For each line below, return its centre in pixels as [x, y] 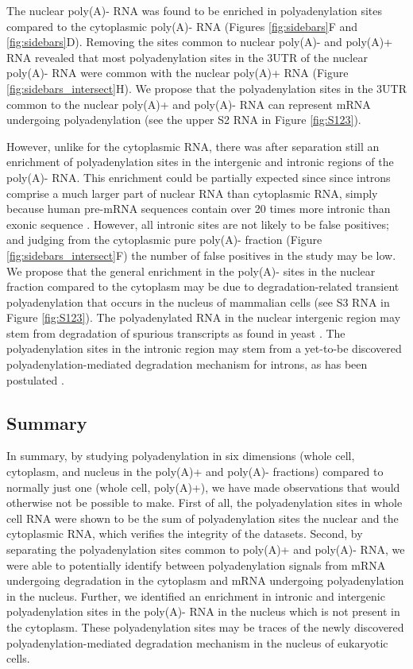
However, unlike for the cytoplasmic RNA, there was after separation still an [193, 146]
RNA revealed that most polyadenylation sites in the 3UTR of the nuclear [187, 57]
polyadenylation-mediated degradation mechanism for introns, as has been [187, 364]
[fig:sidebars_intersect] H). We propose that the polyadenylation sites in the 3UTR [207, 88]
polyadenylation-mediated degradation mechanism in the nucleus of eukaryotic [197, 642]
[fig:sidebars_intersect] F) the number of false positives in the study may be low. [201, 255]
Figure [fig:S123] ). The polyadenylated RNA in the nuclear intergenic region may [204, 317]
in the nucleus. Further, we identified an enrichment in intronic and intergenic [196, 596]
